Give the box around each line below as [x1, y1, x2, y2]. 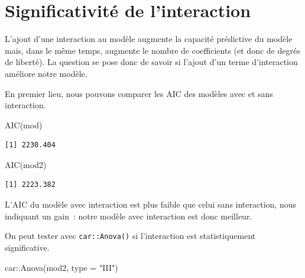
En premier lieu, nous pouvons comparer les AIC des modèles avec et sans [5, 87, 273, 99]
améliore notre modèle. [5, 67, 87, 79]
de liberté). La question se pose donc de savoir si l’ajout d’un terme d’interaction [5, 56, 298, 68]
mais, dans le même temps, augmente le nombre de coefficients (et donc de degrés [5, 44, 300, 56]
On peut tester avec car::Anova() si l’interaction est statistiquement [5, 229, 256, 242]
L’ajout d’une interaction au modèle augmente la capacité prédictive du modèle [5, 33, 293, 45]
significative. [5, 241, 50, 253]
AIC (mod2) [5, 158, 47, 170]
